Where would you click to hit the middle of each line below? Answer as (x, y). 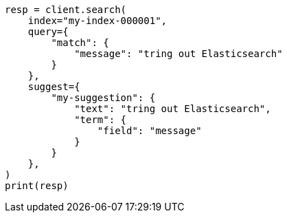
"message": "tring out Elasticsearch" (179, 54)
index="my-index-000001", (97, 21)
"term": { (101, 120)
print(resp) (37, 186)
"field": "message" (149, 131)
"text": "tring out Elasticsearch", (173, 109)
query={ (48, 32)
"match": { (80, 43)
